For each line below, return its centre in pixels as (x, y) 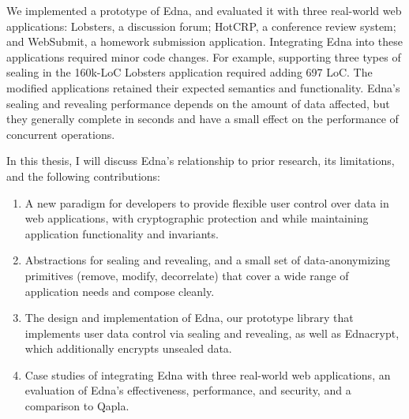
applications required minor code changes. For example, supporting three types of (204, 56)
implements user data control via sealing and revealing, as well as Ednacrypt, (212, 333)
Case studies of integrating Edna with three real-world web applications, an (208, 374)
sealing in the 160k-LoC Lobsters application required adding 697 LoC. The (189, 72)
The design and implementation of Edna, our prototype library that (189, 318)
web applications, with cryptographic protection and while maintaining (197, 218)
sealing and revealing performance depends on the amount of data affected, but (198, 103)
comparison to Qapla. (77, 406)
